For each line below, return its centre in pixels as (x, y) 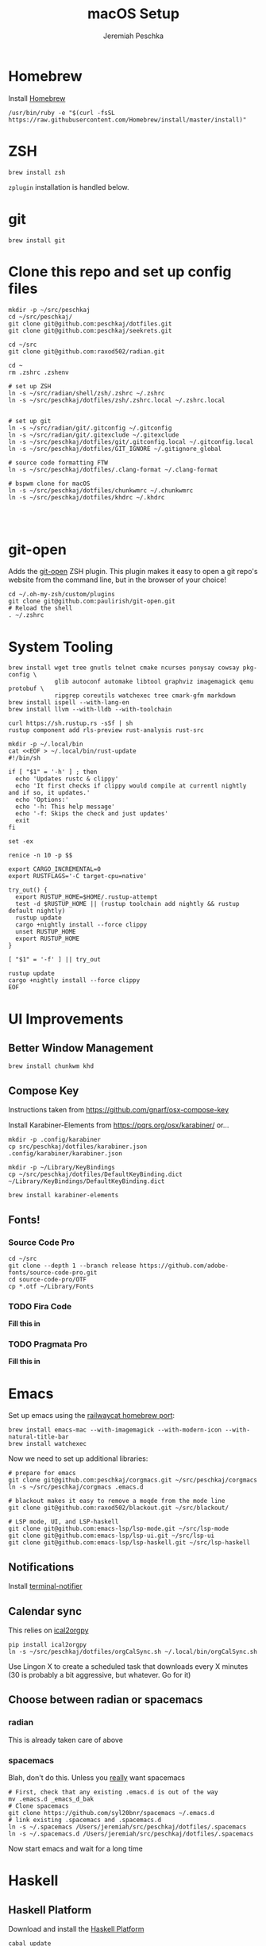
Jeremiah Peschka (133, 36)
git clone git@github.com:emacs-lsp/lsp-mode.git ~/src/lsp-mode (118, 1529)
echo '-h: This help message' (65, 807)
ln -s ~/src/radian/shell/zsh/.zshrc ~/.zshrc (87, 393)
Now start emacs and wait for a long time (75, 1849)
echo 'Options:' (42, 800)
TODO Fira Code (40, 1306)
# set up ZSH (30, 386)
